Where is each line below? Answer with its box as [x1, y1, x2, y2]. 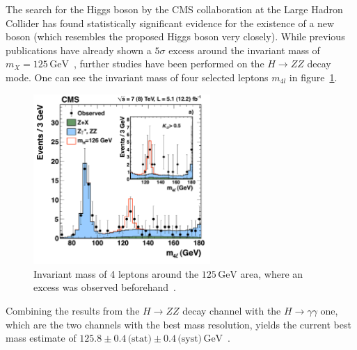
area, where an [240, 266, 303, 281]
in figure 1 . [289, 69, 338, 84]
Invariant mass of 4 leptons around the [33, 266, 199, 281]
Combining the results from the [6, 303, 140, 318]
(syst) [177, 334, 203, 344]
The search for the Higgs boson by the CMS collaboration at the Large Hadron [6, 2, 343, 16]
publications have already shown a [6, 42, 152, 57]
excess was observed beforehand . [33, 280, 176, 294]
